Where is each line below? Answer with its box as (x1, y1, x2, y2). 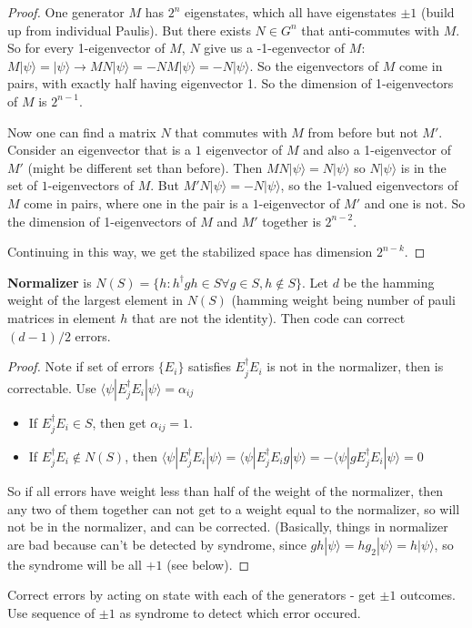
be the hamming (343, 272, 435, 291)
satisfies (188, 357, 231, 376)
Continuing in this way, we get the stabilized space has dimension (7, 242, 373, 261)
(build (421, 3, 455, 21)
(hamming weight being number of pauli (231, 290, 456, 309)
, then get (92, 412, 146, 431)
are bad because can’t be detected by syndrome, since (7, 534, 306, 553)
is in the (400, 157, 447, 177)
